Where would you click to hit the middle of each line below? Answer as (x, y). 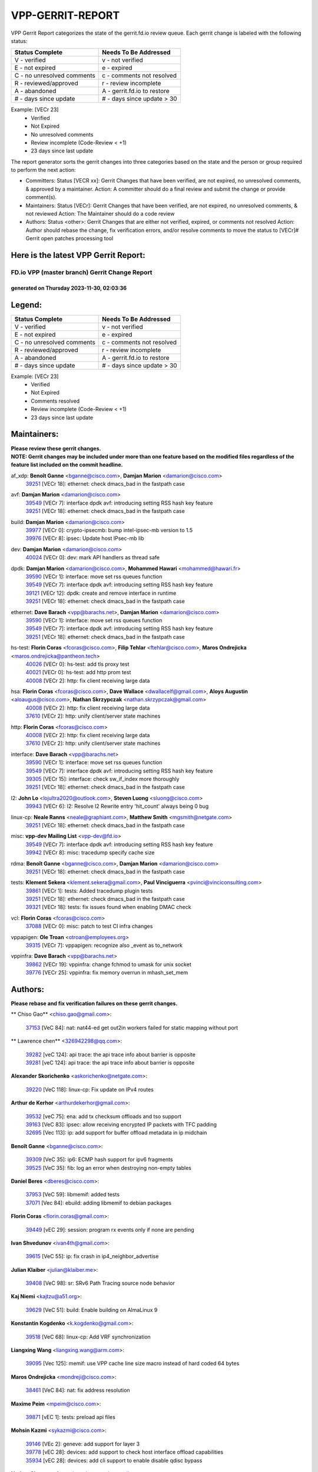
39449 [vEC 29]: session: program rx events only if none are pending (110, 1229)
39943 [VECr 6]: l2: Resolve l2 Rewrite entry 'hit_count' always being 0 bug (117, 806)
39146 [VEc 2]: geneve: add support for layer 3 (83, 1444)
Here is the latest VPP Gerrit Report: (78, 255)
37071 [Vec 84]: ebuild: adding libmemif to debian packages (99, 1203)
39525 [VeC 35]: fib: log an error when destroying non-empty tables (108, 1168)
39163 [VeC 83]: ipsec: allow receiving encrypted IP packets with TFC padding (121, 1124)
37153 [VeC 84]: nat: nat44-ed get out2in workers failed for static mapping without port (132, 1027)
